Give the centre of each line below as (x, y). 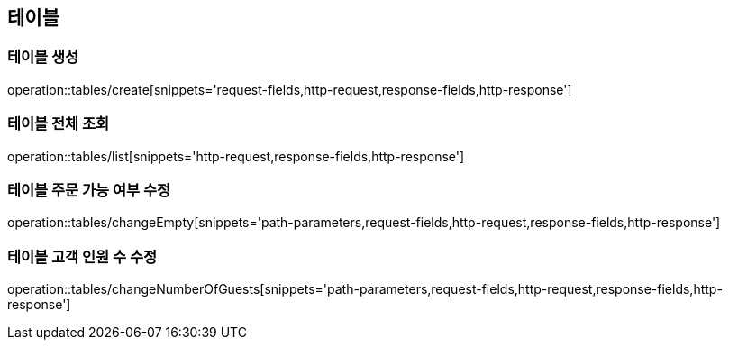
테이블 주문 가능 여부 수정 (89, 190)
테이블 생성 (43, 57)
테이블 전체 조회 (59, 124)
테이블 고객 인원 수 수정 (82, 256)
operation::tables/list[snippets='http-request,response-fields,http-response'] (236, 156)
